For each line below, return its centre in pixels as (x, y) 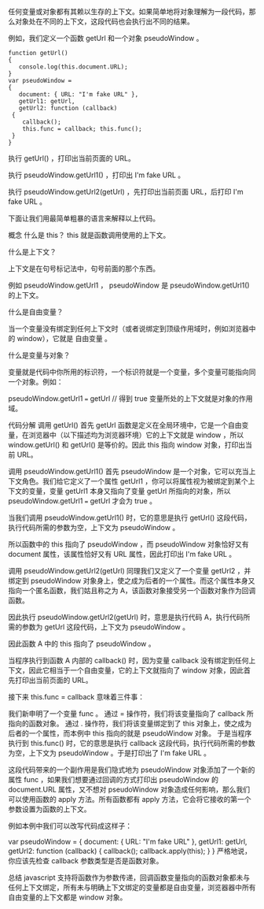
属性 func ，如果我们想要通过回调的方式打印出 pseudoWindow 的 (113, 779)
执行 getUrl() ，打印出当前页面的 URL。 (71, 158)
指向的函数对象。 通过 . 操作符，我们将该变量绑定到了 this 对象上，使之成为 (130, 723)
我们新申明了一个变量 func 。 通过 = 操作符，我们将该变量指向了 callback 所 (131, 714)
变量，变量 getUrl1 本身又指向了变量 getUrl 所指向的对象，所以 (130, 491)
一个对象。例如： (36, 382)
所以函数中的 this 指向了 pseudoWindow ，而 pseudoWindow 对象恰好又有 (128, 544)
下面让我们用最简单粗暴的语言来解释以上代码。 (84, 218)
